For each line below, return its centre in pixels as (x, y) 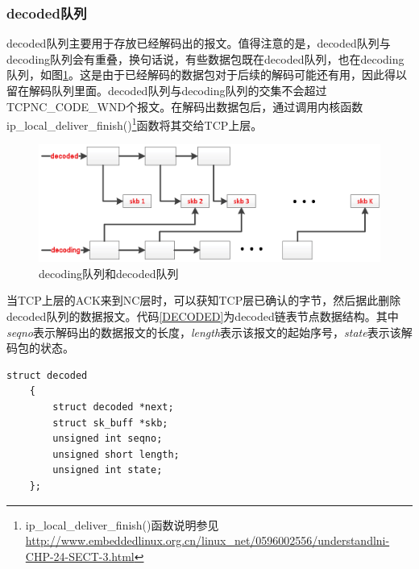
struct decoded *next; (113, 407)
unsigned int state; (108, 470)
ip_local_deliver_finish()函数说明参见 (122, 524)
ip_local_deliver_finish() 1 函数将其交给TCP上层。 (135, 124)
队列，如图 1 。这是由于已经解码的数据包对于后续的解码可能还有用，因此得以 (207, 75)
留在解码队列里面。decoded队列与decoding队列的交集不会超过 (167, 90)
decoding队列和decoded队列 (109, 273)
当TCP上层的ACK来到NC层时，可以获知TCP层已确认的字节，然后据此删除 (204, 300)
